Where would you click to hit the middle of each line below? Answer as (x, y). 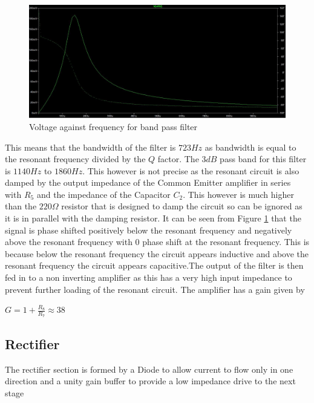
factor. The (178, 159)
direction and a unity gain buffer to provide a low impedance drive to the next (150, 381)
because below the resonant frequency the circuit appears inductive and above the (157, 253)
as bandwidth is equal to (250, 147)
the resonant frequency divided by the (75, 159)
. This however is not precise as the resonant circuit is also (191, 170)
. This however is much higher (238, 194)
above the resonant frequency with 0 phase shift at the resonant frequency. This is (157, 242)
